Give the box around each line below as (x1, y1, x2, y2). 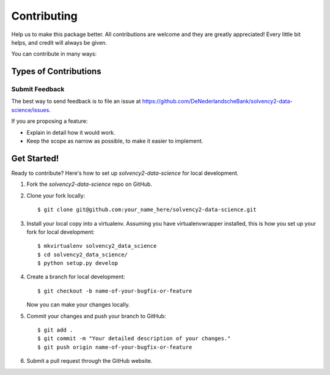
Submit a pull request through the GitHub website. (26, 357, 153, 365)
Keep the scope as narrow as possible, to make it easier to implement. (26, 138, 204, 145)
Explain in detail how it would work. (26, 128, 116, 136)
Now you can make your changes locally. (26, 301, 130, 308)
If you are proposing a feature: (11, 117, 88, 125)
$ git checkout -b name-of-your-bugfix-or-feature (37, 288, 193, 294)
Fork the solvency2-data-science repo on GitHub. (26, 180, 153, 188)
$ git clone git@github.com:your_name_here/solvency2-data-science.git (37, 206, 257, 213)
